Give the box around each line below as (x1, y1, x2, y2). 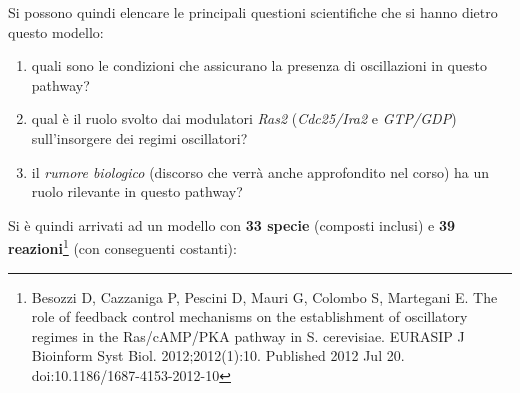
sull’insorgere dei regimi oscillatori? (31, 127, 248, 148)
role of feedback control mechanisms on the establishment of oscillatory (31, 306, 468, 327)
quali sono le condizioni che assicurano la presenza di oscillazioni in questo (31, 55, 487, 76)
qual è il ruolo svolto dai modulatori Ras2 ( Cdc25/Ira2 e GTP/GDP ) (31, 108, 457, 129)
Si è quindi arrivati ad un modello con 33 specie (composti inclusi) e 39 (8, 214, 456, 235)
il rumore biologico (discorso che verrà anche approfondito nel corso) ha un (31, 161, 490, 182)
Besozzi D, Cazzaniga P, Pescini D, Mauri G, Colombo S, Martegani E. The (31, 286, 498, 307)
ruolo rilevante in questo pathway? (31, 181, 243, 202)
